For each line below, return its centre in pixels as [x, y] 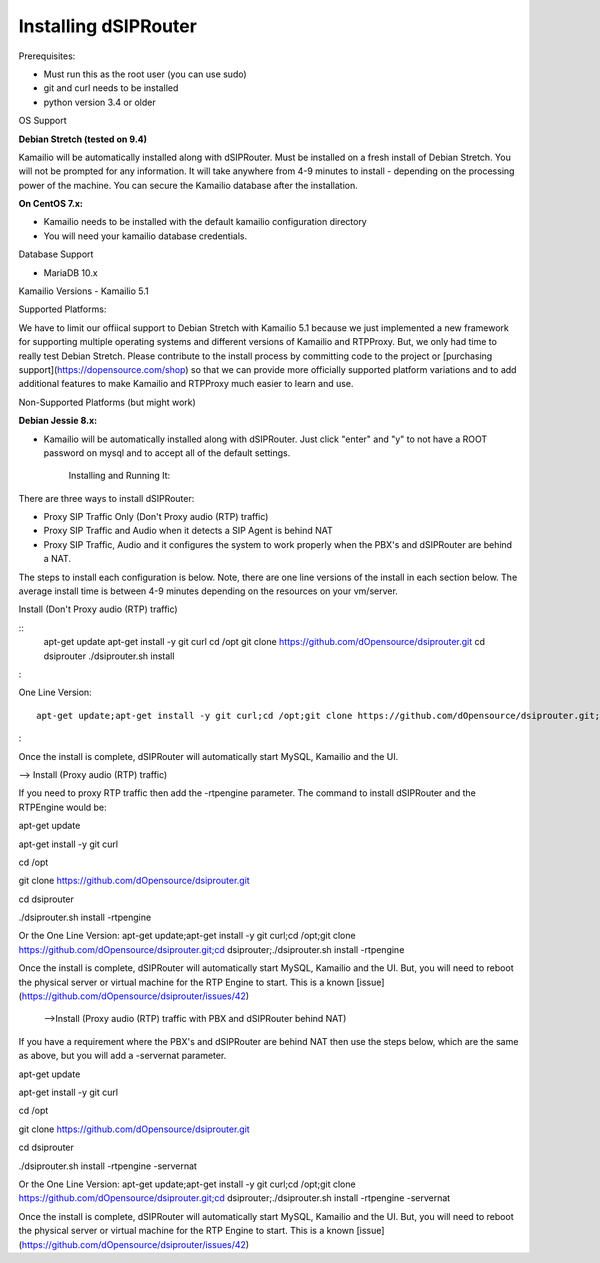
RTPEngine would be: [62, 807]
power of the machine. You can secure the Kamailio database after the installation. [188, 185]
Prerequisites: [47, 56]
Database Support [56, 254]
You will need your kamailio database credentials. [145, 236]
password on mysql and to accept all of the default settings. [167, 452]
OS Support [42, 121]
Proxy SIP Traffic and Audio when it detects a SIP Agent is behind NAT [188, 531]
